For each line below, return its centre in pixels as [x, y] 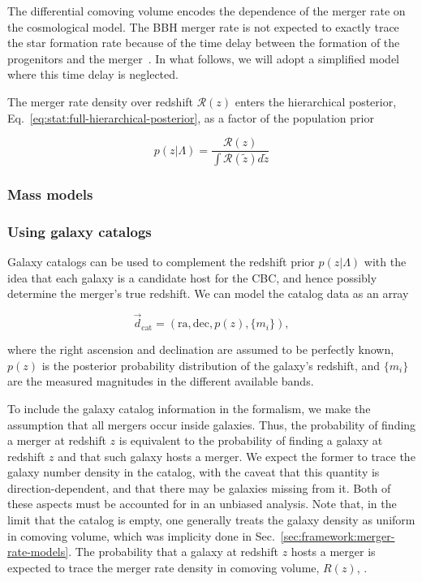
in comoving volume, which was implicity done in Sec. [141, 535]
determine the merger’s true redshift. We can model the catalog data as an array [208, 293]
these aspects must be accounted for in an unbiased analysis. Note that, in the [202, 504]
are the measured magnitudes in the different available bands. [161, 381]
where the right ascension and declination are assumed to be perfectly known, [201, 349]
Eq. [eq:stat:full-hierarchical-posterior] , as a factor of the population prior [191, 117]
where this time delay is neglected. [93, 74]
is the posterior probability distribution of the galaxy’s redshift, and [211, 365]
